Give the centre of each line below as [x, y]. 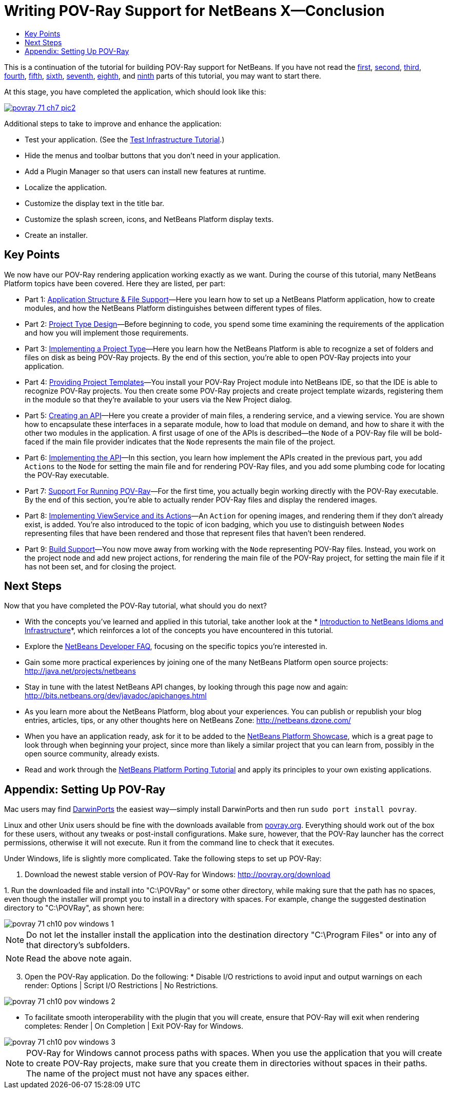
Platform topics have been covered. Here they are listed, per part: [115, 283]
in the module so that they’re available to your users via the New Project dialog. [158, 399]
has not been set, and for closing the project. [101, 566]
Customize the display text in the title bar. [95, 203]
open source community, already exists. [92, 754]
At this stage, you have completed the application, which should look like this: [135, 91]
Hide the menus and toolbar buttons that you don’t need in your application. [153, 155]
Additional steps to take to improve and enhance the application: [113, 123]
